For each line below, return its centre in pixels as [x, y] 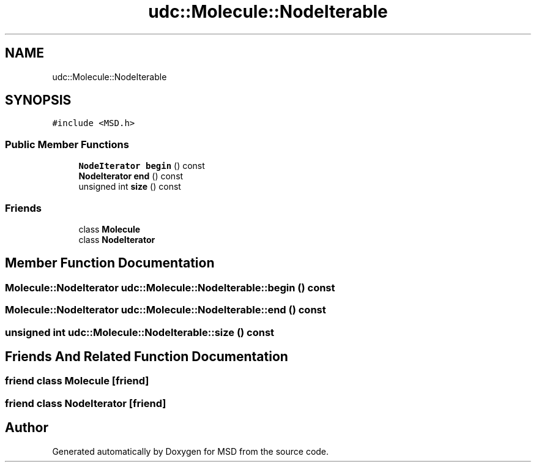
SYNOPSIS [38, 100]
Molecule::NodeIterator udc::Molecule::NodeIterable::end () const [166, 310]
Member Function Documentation [110, 263]
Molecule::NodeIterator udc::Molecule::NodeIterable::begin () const [170, 287]
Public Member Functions [67, 144]
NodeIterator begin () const [142, 166]
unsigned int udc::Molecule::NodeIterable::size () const [140, 332]
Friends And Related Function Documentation [147, 356]
